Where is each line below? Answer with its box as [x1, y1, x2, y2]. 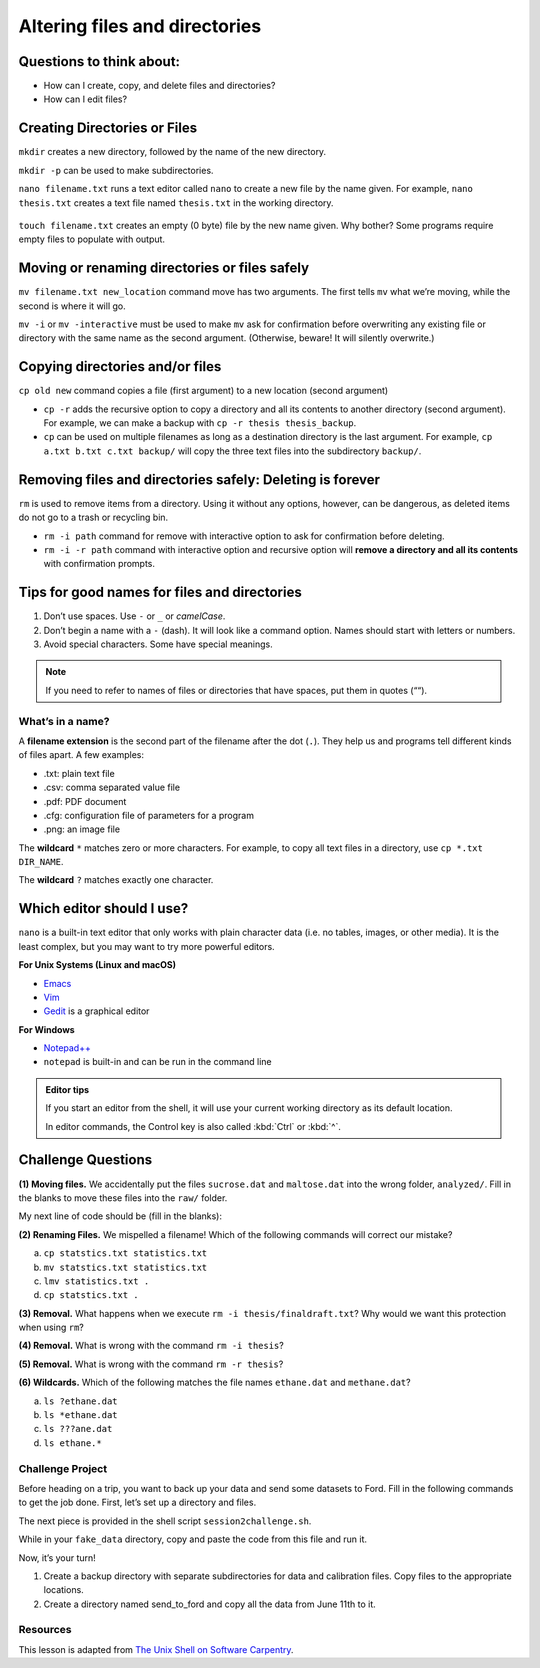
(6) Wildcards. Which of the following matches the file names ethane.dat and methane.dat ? [18, 1376, 411, 1389]
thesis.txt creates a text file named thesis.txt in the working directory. [18, 196, 334, 209]
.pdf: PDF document [43, 795, 127, 807]
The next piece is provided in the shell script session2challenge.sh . [18, 1515, 312, 1527]
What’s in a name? [18, 714, 110, 728]
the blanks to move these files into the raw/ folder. [18, 1191, 228, 1204]
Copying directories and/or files [18, 358, 222, 375]
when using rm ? [18, 1321, 84, 1334]
